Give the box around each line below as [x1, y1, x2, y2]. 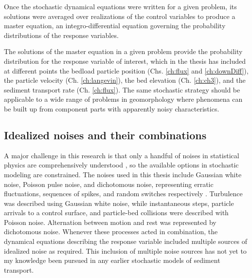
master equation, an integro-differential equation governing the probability [4, 20, 226, 31]
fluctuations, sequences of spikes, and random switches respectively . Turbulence [4, 188, 243, 199]
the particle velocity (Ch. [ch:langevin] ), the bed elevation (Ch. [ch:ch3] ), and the [4, 75, 246, 85]
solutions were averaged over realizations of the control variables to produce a [4, 11, 235, 21]
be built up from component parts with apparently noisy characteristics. [4, 103, 219, 113]
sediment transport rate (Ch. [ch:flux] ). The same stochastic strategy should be [4, 84, 240, 94]
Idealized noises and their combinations [4, 127, 207, 142]
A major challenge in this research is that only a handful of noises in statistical [4, 150, 239, 160]
